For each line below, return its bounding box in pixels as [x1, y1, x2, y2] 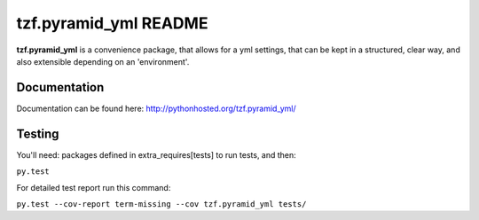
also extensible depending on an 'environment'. [16, 56, 190, 67]
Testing [16, 126, 59, 141]
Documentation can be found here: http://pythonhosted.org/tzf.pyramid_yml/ [16, 103, 296, 114]
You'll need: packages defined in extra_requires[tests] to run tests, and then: [16, 149, 296, 160]
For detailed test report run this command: [16, 182, 171, 192]
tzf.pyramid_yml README [16, 13, 208, 33]
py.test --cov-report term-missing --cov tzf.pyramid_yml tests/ [16, 199, 307, 208]
